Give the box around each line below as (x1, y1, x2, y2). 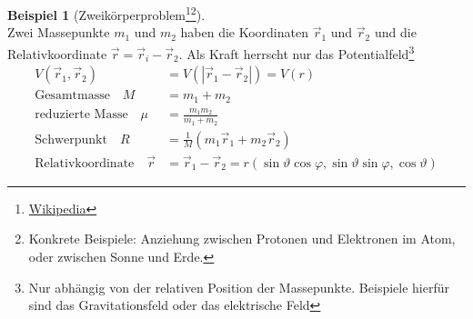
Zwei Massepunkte (7, 23, 110, 42)
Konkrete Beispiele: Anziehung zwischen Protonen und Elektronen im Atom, (28, 229, 456, 248)
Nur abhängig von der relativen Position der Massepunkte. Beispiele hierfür (28, 277, 449, 296)
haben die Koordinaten (180, 23, 308, 42)
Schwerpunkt (35, 133, 107, 146)
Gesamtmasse (35, 89, 110, 103)
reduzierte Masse (35, 108, 128, 122)
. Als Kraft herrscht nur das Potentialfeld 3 (178, 41, 415, 63)
